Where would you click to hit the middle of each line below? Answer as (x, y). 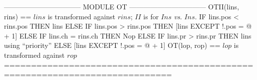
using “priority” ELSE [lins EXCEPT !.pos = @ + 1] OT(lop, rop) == (112, 45)
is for (151, 16)
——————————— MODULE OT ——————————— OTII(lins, (122, 6)
